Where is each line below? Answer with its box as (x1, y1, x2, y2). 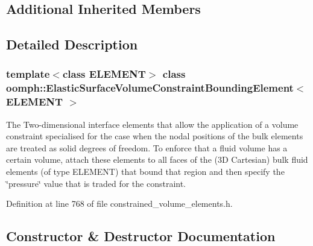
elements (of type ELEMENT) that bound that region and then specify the (6, 165, 285, 177)
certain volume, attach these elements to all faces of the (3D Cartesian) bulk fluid (6, 153, 308, 166)
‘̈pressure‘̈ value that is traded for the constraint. (6, 177, 186, 189)
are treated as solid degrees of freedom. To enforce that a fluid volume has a (6, 141, 288, 154)
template (6, 66, 50, 81)
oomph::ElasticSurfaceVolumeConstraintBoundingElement (6, 80, 294, 95)
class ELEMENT (62, 66, 146, 81)
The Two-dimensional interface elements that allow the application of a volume (6, 118, 299, 130)
